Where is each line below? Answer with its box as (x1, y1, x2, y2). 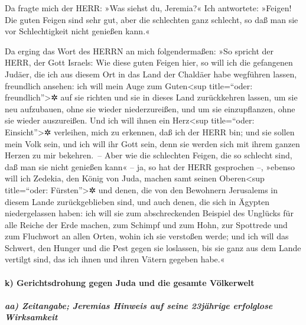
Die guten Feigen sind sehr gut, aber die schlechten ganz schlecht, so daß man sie (5, 13, 298, 25)
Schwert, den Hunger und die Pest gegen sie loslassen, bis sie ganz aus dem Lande (5, 241, 301, 253)
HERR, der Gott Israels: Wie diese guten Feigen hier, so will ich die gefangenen (5, 56, 293, 69)
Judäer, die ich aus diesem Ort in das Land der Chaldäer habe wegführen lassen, (5, 67, 297, 80)
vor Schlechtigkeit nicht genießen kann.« (5, 25, 150, 37)
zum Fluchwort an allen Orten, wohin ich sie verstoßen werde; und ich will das (5, 230, 289, 242)
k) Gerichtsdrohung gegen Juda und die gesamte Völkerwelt (5, 276, 255, 288)
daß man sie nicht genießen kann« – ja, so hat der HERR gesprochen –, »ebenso (5, 160, 295, 173)
